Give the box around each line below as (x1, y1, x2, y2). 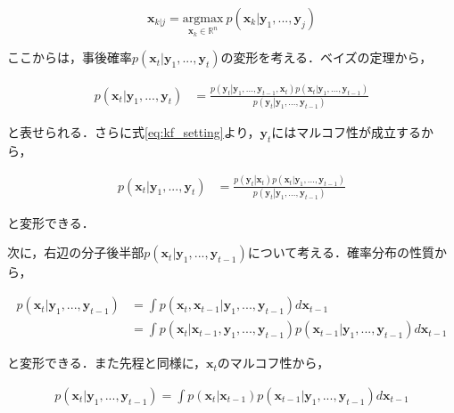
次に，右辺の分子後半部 (7, 243, 144, 262)
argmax (182, 12, 224, 25)
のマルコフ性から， (217, 353, 330, 372)
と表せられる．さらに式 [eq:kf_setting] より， (7, 122, 260, 141)
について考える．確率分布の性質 (247, 243, 434, 262)
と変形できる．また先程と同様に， (7, 353, 207, 372)
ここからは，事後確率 (7, 48, 132, 67)
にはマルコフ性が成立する (271, 122, 422, 141)
